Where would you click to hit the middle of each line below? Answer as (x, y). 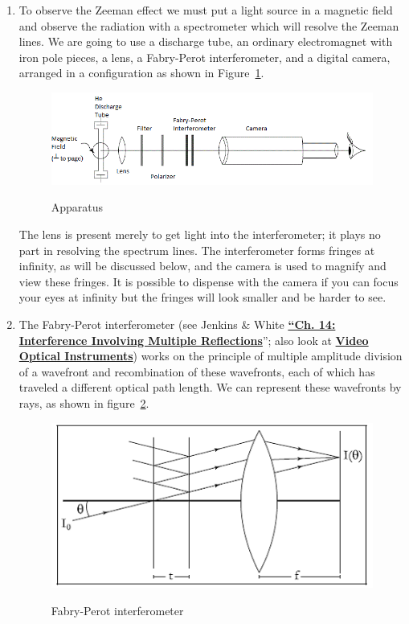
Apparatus (77, 207)
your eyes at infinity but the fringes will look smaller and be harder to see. (202, 297)
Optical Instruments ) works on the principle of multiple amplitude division (211, 356)
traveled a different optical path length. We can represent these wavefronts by (210, 387)
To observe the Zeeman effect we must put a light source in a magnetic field (206, 10)
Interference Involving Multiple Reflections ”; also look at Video (194, 340)
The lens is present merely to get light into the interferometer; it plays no (200, 234)
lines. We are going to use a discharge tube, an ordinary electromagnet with (206, 41)
